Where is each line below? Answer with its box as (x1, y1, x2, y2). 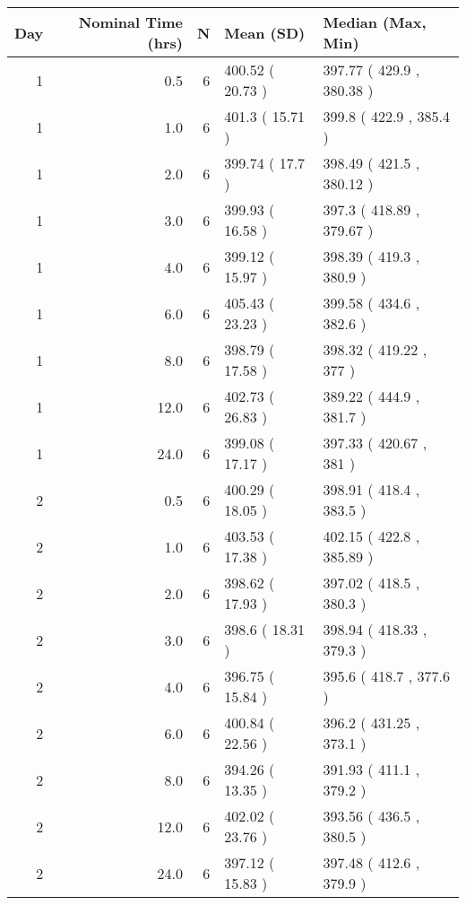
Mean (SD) (224, 22, 306, 43)
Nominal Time (78, 12, 183, 32)
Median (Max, (323, 12, 427, 32)
